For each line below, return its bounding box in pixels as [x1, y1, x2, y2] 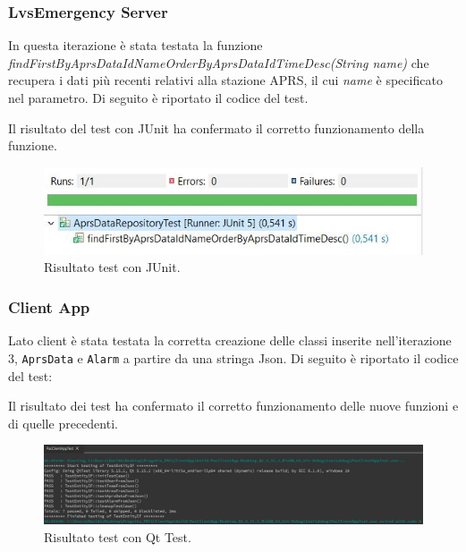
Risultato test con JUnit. [44, 258, 181, 276]
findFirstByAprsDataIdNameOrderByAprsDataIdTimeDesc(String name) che [8, 53, 429, 72]
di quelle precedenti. [8, 413, 118, 432]
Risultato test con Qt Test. [44, 527, 191, 546]
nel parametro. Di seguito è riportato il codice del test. [8, 89, 309, 106]
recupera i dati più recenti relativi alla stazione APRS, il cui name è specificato [8, 71, 443, 89]
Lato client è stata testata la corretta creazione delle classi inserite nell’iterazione [8, 331, 452, 350]
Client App [8, 295, 90, 318]
